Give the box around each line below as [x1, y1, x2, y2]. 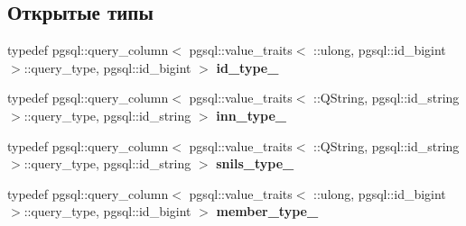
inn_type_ [216, 105, 287, 124]
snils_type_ [216, 154, 294, 173]
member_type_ [216, 202, 319, 221]
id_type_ [216, 58, 279, 77]
